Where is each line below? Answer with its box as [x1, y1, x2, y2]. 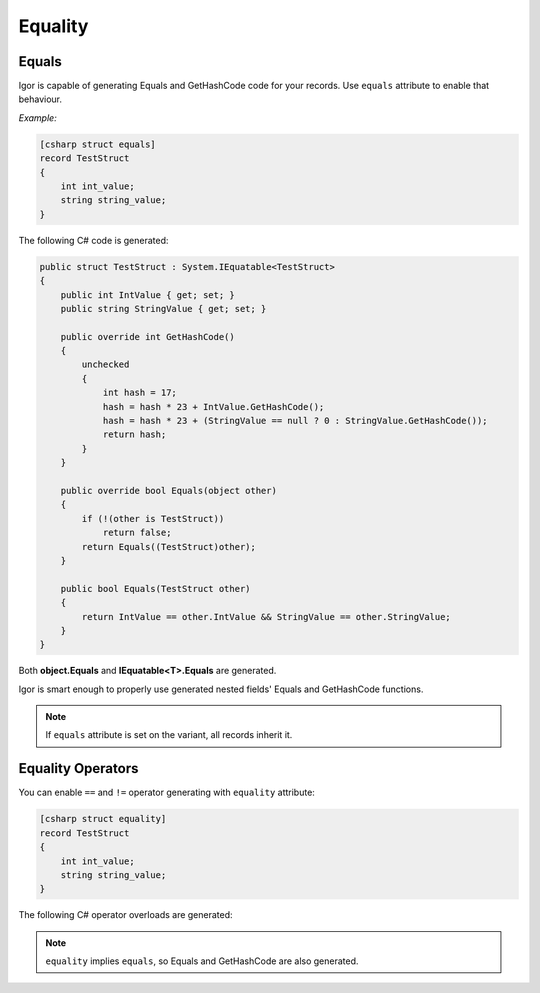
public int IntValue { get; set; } [60, 289, 235, 300]
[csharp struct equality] [39, 813, 167, 825]
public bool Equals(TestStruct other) [60, 583, 251, 594]
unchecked [81, 359, 130, 370]
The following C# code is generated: [18, 234, 169, 246]
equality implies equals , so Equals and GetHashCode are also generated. [45, 955, 359, 967]
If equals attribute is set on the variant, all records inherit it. [45, 729, 293, 741]
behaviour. [18, 93, 63, 105]
